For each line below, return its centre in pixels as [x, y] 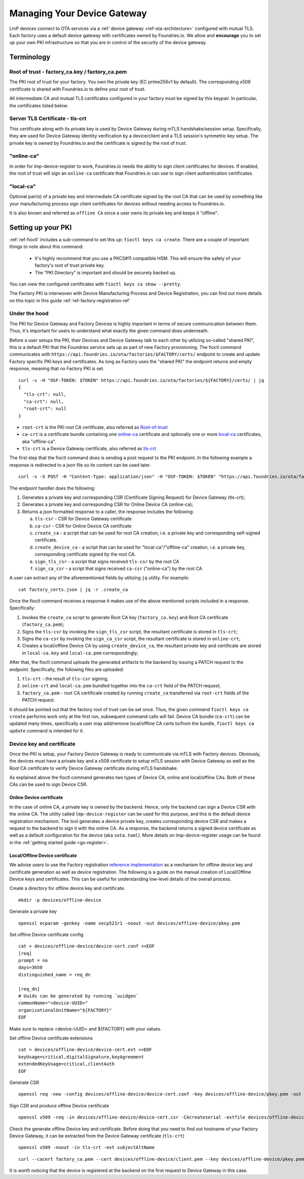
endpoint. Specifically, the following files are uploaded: [67, 669]
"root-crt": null [45, 409]
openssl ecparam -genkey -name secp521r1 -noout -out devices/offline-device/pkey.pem [129, 923]
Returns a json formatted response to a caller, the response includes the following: [108, 512]
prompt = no [33, 961]
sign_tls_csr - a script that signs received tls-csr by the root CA [107, 561]
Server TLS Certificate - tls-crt [48, 118]
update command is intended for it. [47, 730]
